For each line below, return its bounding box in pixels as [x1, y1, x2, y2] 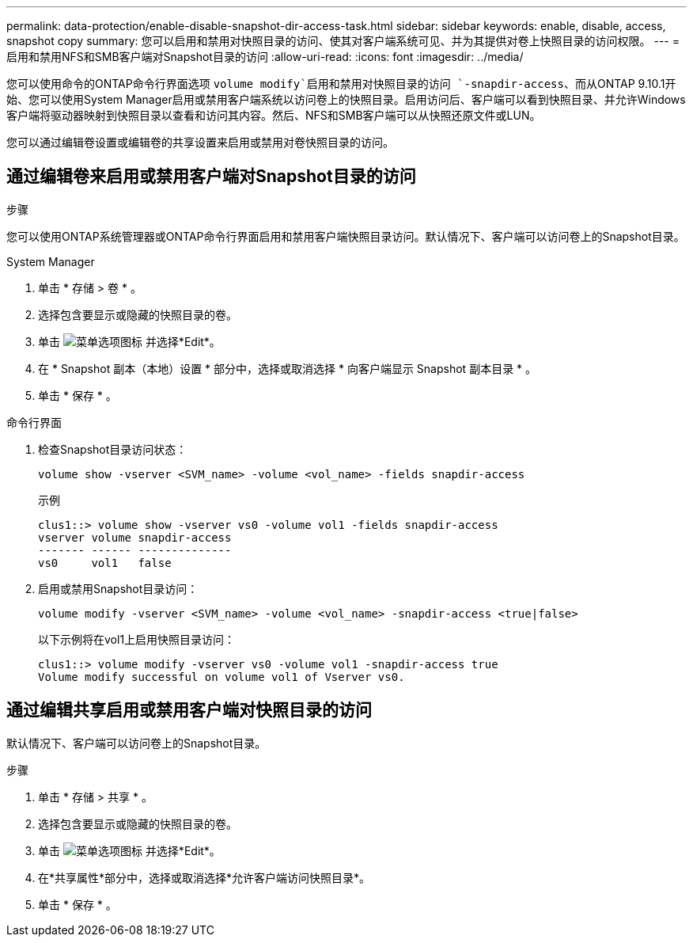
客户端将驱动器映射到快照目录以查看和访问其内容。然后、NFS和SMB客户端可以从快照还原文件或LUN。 [6, 108, 541, 122]
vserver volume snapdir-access [38, 530, 232, 544]
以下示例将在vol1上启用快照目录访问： [38, 632, 236, 646]
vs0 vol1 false [38, 556, 172, 569]
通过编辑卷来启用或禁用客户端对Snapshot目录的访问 [6, 166, 416, 187]
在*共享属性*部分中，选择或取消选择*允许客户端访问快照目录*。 [38, 870, 371, 884]
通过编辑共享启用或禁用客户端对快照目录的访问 [6, 700, 372, 721]
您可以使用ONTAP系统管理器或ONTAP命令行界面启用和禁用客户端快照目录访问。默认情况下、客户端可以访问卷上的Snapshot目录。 [6, 229, 685, 243]
